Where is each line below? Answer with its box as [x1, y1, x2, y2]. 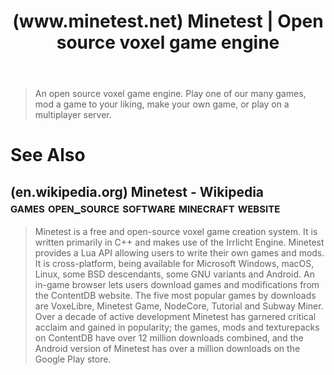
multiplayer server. [34, 109, 112, 121]
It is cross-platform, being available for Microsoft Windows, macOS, [34, 258, 315, 270]
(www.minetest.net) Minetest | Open [12, 10, 324, 33]
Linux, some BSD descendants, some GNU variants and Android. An [34, 268, 315, 280]
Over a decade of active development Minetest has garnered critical [34, 311, 317, 323]
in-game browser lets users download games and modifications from [34, 279, 320, 291]
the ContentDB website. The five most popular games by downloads [34, 290, 317, 302]
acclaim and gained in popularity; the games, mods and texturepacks [34, 321, 320, 334]
